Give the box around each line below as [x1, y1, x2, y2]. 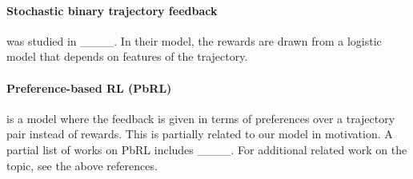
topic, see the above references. [6, 157, 158, 173]
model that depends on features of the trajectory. [6, 48, 248, 65]
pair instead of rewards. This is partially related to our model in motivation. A [6, 125, 393, 142]
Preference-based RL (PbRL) [6, 79, 172, 96]
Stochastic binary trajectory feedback [6, 2, 218, 18]
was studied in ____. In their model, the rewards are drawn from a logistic [6, 32, 382, 49]
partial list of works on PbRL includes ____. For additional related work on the [6, 141, 407, 157]
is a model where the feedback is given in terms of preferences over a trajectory [6, 109, 395, 126]
